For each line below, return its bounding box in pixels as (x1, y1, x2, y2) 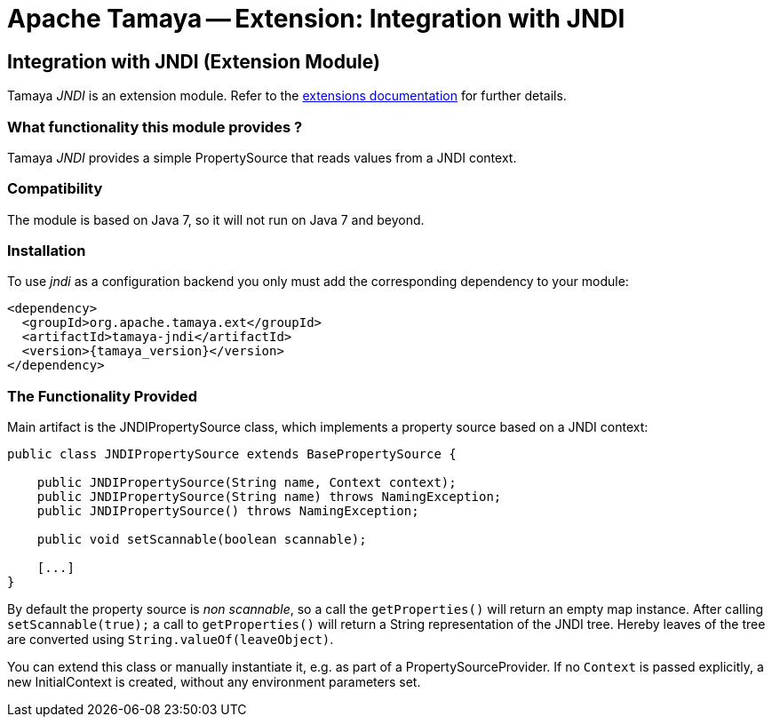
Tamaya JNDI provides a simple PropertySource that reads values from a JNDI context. (7, 149, 517, 165)
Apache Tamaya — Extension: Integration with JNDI (7, 4, 625, 34)
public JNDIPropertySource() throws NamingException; (36, 504, 419, 519)
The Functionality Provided (7, 386, 198, 405)
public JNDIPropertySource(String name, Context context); (36, 475, 457, 490)
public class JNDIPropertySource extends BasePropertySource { (7, 447, 457, 462)
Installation (7, 242, 86, 260)
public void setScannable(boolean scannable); (36, 532, 367, 547)
